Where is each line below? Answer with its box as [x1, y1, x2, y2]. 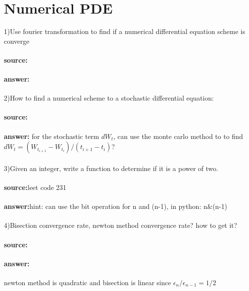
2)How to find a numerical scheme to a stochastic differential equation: [4, 93, 214, 103]
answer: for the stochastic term [4, 131, 99, 141]
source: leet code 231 [4, 182, 66, 192]
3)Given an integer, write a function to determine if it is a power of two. [4, 163, 218, 173]
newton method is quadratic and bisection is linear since [4, 277, 171, 287]
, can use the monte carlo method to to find [113, 131, 243, 141]
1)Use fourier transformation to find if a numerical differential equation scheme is [4, 26, 245, 36]
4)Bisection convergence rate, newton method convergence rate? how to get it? [4, 220, 237, 230]
